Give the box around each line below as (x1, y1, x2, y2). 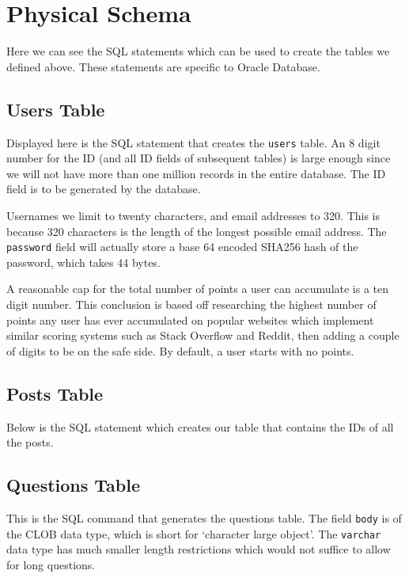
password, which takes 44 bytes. (6, 253, 161, 270)
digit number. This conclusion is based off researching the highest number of (6, 295, 377, 312)
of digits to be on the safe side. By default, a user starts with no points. (6, 342, 354, 359)
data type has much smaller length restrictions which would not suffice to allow (6, 541, 391, 557)
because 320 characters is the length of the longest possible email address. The (6, 222, 387, 239)
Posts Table (6, 381, 104, 405)
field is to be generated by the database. (6, 181, 201, 197)
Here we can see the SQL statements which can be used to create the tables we (6, 43, 390, 59)
